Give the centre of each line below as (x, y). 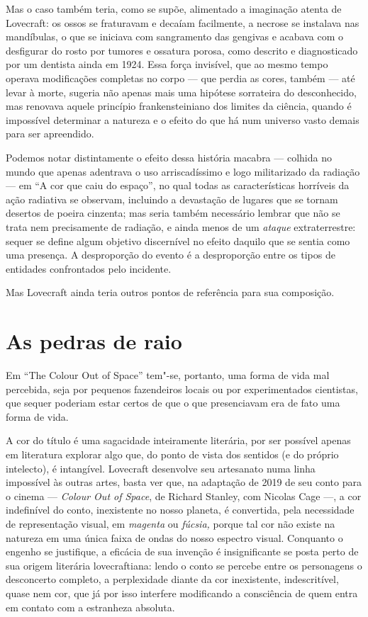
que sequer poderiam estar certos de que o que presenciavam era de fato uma (173, 403)
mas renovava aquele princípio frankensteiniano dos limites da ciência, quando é (179, 106)
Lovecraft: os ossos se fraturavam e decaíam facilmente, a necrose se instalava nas (183, 22)
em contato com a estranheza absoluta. (90, 607)
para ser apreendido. (50, 134)
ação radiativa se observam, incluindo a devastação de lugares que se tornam (172, 199)
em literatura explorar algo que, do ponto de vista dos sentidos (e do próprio (172, 454)
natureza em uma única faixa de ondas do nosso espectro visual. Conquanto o (174, 537)
